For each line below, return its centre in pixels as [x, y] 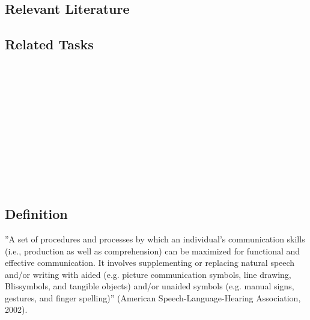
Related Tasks [49, 44]
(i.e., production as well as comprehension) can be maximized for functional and [153, 251]
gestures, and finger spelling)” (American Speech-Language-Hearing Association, [153, 297]
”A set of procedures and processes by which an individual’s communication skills [155, 238]
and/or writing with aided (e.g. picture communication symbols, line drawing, [148, 274]
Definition [36, 214]
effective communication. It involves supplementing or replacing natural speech [150, 263]
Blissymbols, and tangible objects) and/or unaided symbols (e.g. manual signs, [150, 286]
